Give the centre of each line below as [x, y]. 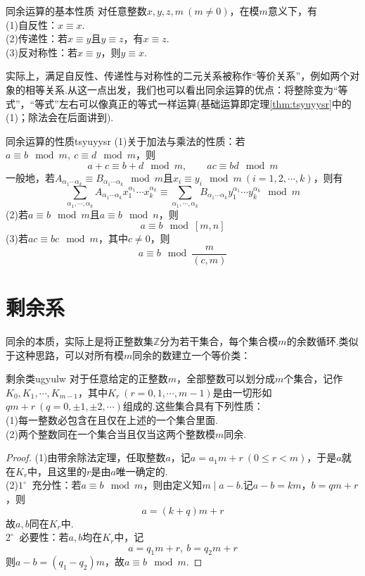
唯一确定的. [142, 471]
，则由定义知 [173, 485]
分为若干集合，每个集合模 [219, 340]
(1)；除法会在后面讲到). [60, 117]
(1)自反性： [32, 24]
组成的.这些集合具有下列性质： [193, 406]
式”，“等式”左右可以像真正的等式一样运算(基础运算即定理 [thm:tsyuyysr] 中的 [179, 103]
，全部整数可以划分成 [225, 378]
